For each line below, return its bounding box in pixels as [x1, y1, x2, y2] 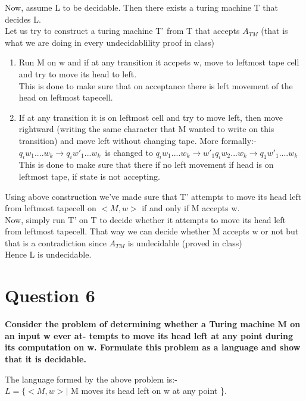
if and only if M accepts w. [142, 202, 240, 214]
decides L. [5, 12, 41, 25]
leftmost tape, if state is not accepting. [18, 170, 160, 182]
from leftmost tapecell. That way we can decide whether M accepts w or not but [5, 225, 299, 237]
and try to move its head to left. [18, 67, 137, 80]
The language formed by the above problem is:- [5, 372, 177, 385]
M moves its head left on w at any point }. [70, 384, 227, 397]
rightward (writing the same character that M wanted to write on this [18, 123, 274, 135]
